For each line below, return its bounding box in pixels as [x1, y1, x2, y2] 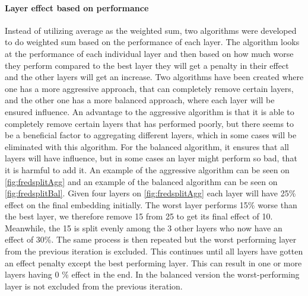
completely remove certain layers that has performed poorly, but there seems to [5, 117, 294, 129]
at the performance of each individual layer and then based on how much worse [5, 47, 294, 59]
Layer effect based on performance [5, 1, 149, 14]
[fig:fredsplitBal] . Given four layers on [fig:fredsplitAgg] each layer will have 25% [5, 187, 296, 199]
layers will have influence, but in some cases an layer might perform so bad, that [5, 152, 297, 164]
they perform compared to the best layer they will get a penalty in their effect [5, 59, 289, 71]
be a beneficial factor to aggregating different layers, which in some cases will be [5, 129, 297, 141]
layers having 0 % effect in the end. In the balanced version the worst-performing [5, 268, 300, 281]
